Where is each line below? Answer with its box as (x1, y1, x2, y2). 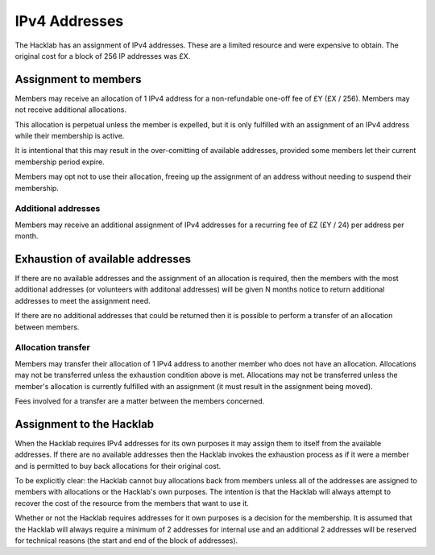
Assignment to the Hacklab (14, 417, 155, 431)
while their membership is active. (14, 131, 125, 141)
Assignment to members (14, 72, 142, 86)
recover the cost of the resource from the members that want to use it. (14, 498, 250, 507)
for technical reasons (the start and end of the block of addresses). (14, 536, 238, 545)
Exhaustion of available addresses (14, 252, 191, 266)
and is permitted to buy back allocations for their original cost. (14, 461, 222, 470)
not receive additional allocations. (14, 105, 126, 114)
